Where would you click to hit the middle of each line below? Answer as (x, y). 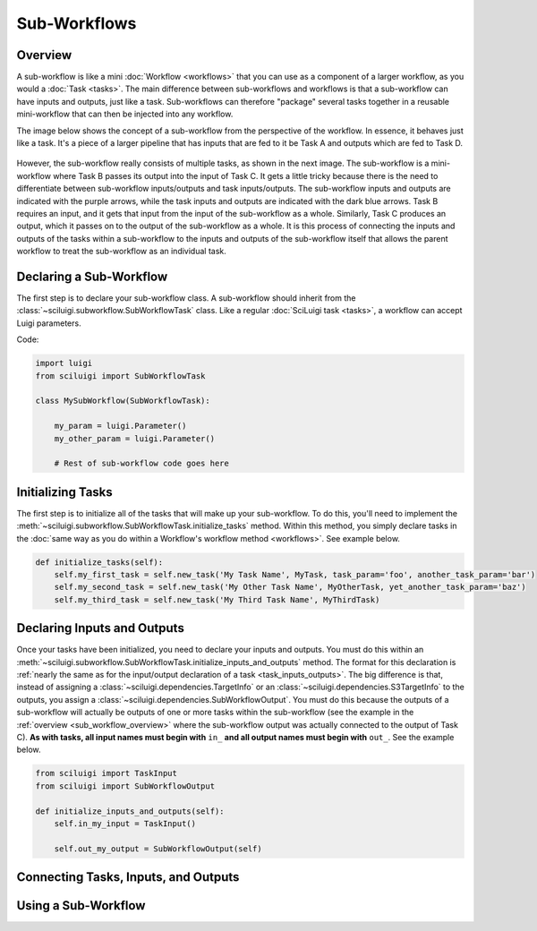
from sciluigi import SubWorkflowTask (120, 376)
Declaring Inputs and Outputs (101, 628)
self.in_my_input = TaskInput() (125, 823)
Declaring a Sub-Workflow (92, 276)
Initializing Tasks (65, 492)
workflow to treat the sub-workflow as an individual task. (122, 252)
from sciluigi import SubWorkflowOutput (125, 786)
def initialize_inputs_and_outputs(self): (130, 811)
